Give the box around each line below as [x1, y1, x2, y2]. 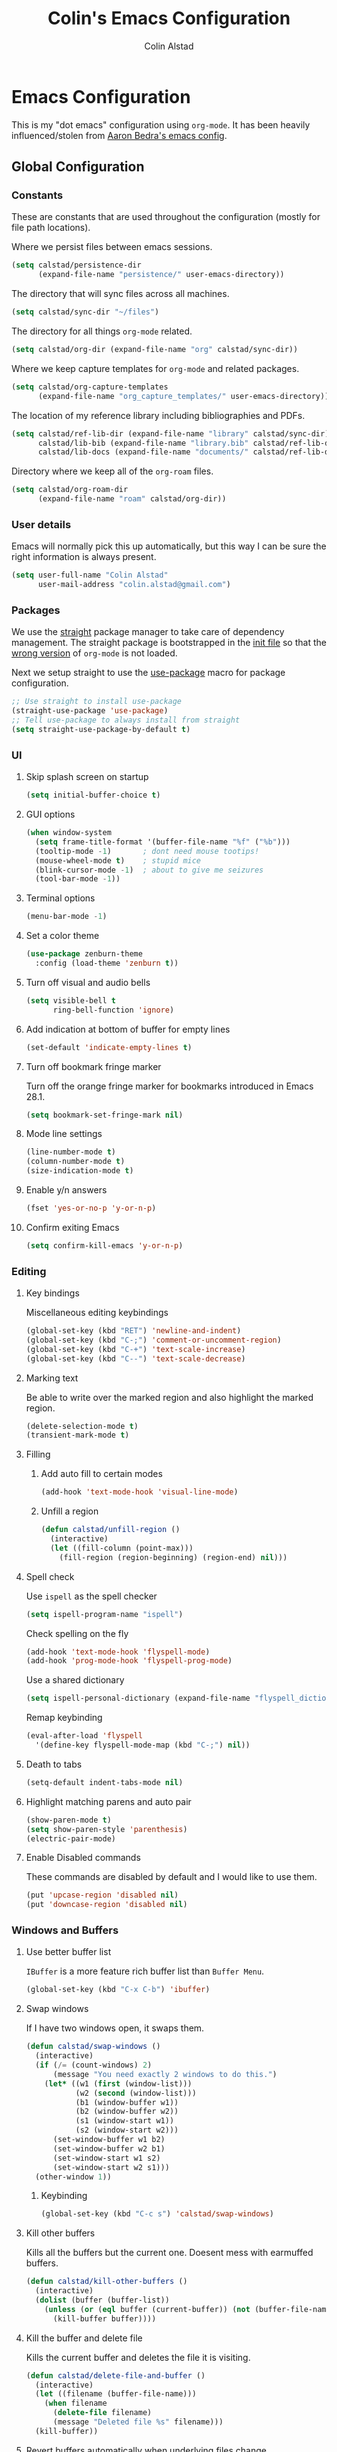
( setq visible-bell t [25, 995, 117, 1006]
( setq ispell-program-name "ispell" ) [25, 1609, 184, 1619]
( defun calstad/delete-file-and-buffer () [25, 2370, 206, 2381]
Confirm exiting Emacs [25, 1221, 120, 1233]
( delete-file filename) [52, 2408, 153, 2418]
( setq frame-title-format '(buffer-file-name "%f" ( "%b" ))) [35, 837, 291, 847]
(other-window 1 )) [35, 2172, 112, 2182]
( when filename [44, 2398, 108, 2409]
